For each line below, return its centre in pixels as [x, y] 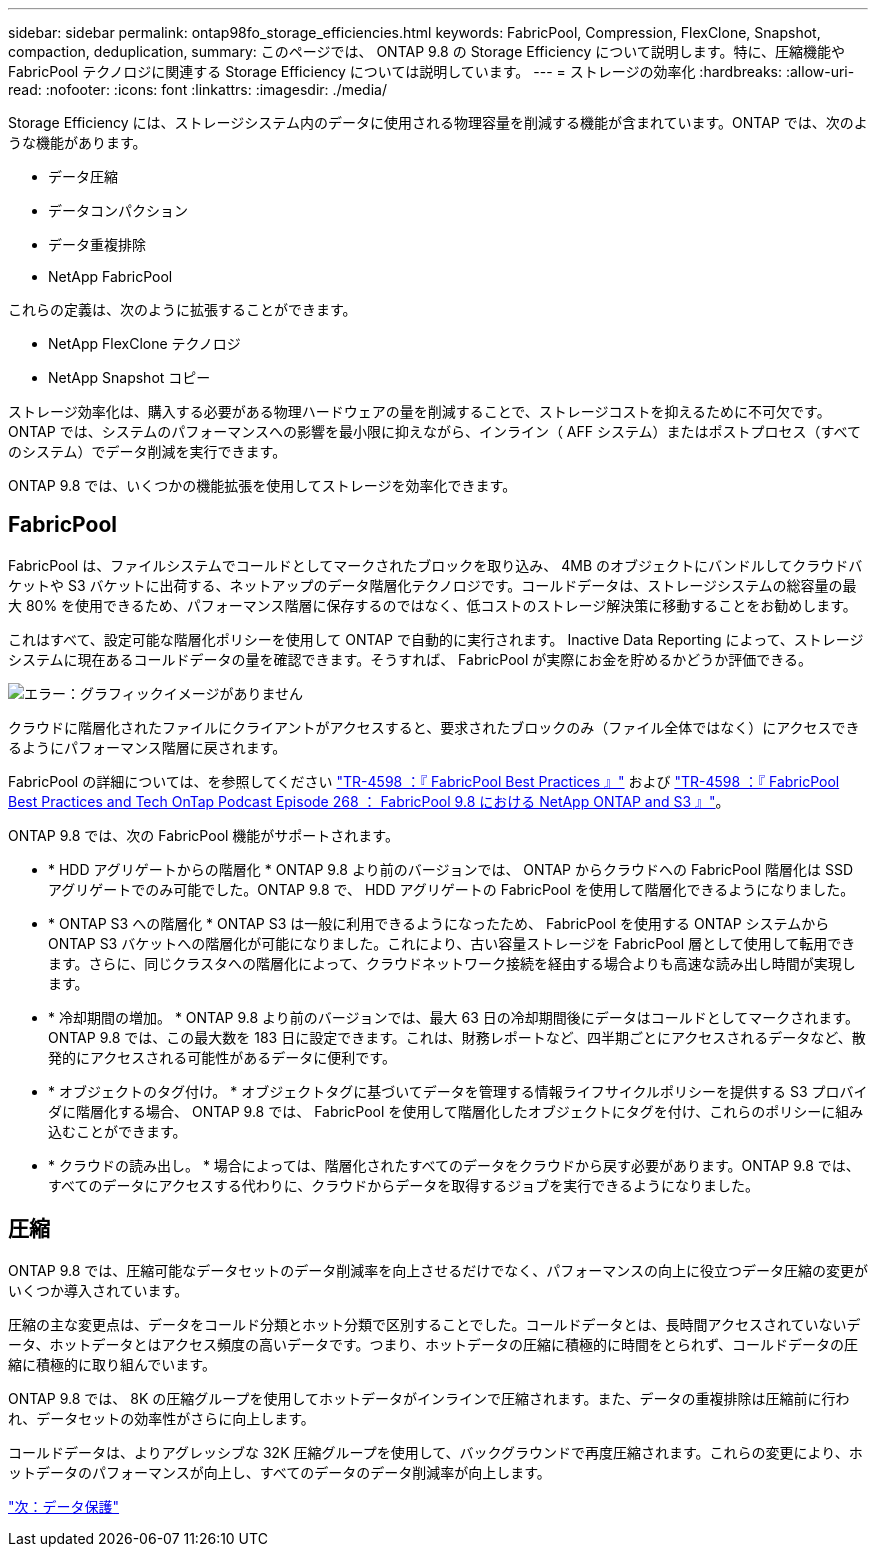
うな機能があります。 [77, 142]
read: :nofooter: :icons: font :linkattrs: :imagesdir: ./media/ [197, 89]
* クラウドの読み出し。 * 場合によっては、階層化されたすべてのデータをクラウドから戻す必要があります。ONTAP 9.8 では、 [454, 1165]
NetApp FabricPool [110, 276]
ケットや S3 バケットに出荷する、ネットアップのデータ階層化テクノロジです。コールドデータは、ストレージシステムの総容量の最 [432, 585]
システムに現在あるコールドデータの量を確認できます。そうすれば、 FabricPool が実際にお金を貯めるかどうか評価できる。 [410, 659]
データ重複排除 [97, 244]
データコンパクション [118, 210]
